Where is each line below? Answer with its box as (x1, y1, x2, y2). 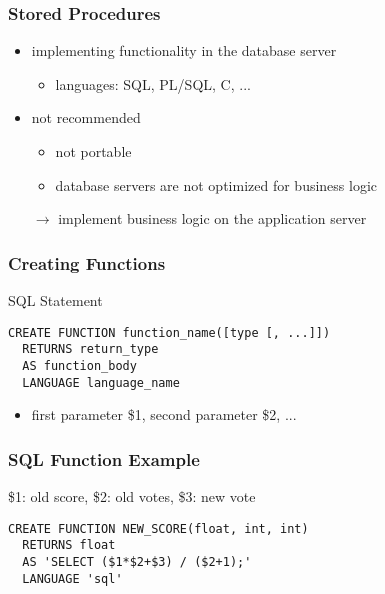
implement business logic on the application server (58, 208, 367, 229)
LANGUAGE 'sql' (22, 571, 123, 586)
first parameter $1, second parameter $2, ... (31, 404, 297, 425)
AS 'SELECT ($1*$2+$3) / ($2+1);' (22, 554, 252, 569)
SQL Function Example (8, 446, 200, 471)
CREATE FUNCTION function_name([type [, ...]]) (8, 325, 331, 340)
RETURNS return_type (22, 342, 159, 357)
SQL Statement (8, 290, 103, 310)
